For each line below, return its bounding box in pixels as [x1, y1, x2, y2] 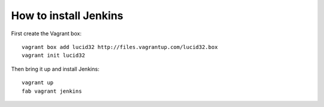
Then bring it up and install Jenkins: [11, 65, 100, 72]
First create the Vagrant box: [11, 30, 82, 37]
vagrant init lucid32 [22, 52, 85, 59]
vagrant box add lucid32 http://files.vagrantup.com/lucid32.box [22, 44, 218, 50]
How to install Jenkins [11, 9, 124, 22]
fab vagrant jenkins [22, 87, 82, 94]
